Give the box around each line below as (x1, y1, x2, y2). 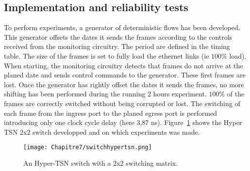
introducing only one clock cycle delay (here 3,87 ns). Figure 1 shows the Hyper (4, 117, 242, 127)
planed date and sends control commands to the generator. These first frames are (4, 70, 246, 80)
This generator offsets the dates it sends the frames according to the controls (4, 31, 233, 42)
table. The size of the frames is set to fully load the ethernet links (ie (4, 50, 209, 61)
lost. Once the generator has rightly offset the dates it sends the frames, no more (4, 79, 244, 89)
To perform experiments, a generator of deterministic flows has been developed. (4, 22, 240, 32)
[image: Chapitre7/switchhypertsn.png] (23, 144, 152, 151)
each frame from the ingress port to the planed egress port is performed (4, 108, 217, 118)
